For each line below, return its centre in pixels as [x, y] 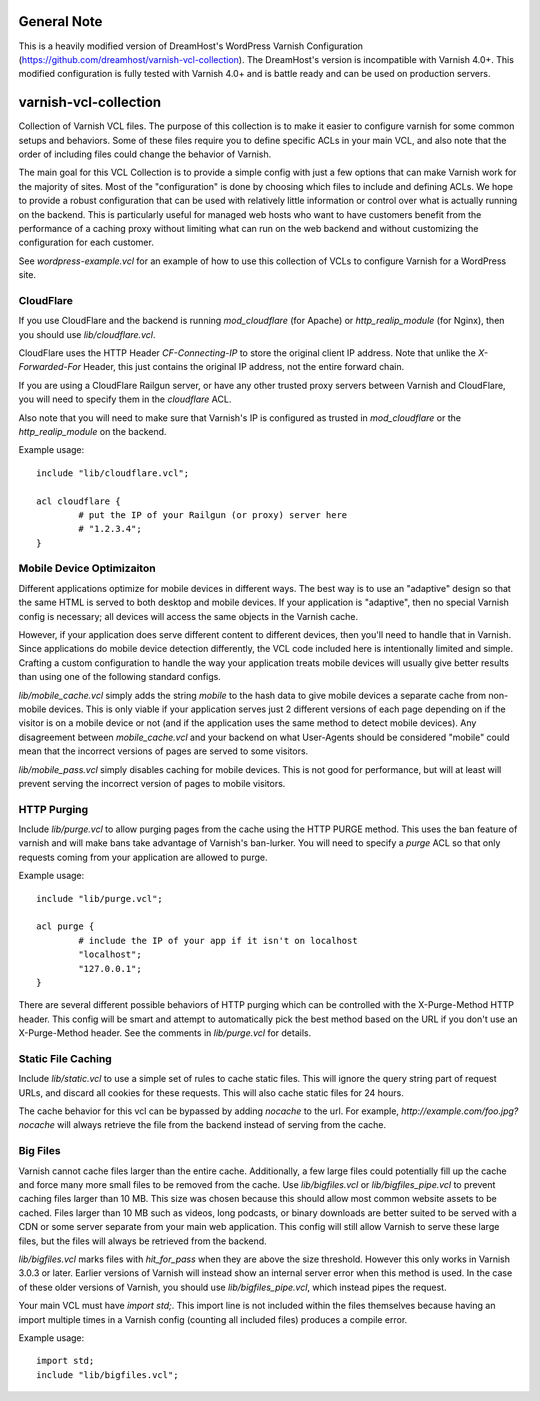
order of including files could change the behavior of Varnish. [145, 154]
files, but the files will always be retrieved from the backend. [142, 1241]
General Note [60, 21]
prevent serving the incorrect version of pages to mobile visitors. [152, 783]
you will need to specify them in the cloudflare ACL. [125, 399]
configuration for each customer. [86, 242]
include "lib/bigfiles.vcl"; [107, 1374]
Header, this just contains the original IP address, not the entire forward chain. [244, 367]
